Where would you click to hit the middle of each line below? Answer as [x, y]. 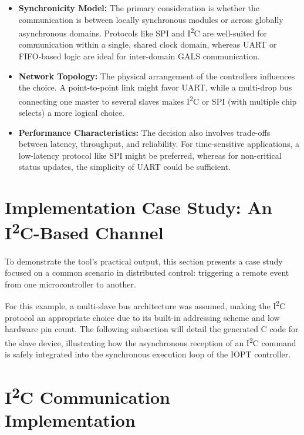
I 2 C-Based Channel [84, 231]
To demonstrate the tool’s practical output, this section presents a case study [144, 261]
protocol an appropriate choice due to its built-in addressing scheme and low [142, 317]
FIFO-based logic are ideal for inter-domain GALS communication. [139, 56]
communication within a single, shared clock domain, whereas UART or [148, 44]
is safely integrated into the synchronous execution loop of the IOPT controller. [148, 354]
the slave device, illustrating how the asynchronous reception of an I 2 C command [151, 342]
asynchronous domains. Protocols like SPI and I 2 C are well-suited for [143, 32]
